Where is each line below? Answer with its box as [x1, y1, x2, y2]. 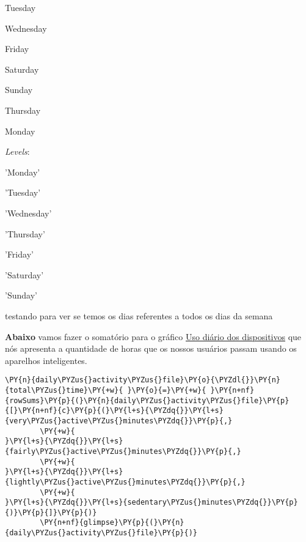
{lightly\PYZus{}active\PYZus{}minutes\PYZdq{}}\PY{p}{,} [5, 477, 246, 486]
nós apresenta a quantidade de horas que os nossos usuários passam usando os [5, 342, 297, 355]
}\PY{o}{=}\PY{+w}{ [127, 385, 206, 395]
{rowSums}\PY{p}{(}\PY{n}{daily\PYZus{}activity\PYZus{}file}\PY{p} [5, 396, 290, 405]
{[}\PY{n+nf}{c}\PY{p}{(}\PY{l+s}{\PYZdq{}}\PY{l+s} [5, 406, 224, 415]
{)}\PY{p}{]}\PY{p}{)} [5, 508, 97, 517]
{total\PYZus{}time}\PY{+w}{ [5, 385, 123, 395]
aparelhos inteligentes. [5, 354, 87, 366]
